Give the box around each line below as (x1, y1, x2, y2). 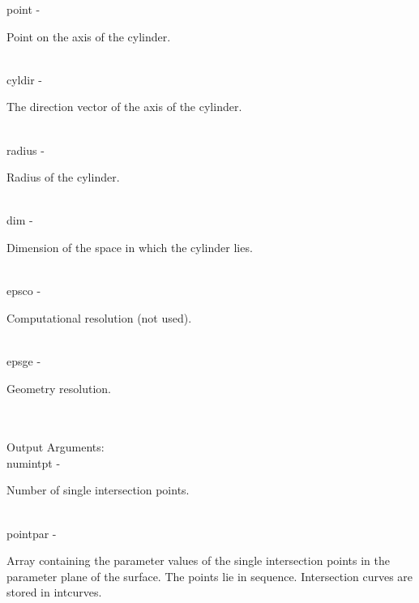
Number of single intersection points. (6, 481, 190, 498)
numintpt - (6, 454, 61, 471)
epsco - (6, 282, 41, 299)
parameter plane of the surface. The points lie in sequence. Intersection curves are (6, 567, 413, 584)
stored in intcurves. (6, 584, 102, 601)
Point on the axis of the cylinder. (6, 28, 171, 45)
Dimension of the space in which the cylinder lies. (6, 238, 253, 255)
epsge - (6, 352, 41, 369)
